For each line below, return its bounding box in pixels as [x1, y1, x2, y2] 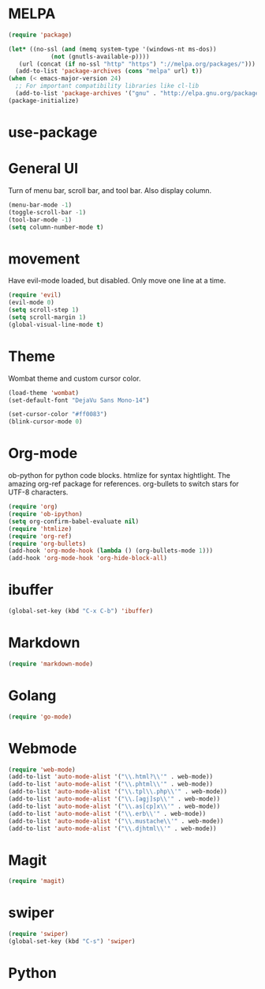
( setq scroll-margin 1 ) [8, 313, 87, 321]
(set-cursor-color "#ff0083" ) [8, 411, 108, 419]
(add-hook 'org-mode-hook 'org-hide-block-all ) [8, 555, 168, 563]
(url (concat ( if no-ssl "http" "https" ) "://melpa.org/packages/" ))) [18, 60, 256, 68]
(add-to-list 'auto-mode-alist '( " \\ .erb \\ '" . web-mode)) [8, 809, 207, 817]
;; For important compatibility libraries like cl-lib [15, 82, 200, 90]
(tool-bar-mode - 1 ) [8, 215, 73, 224]
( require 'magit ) [8, 877, 65, 885]
